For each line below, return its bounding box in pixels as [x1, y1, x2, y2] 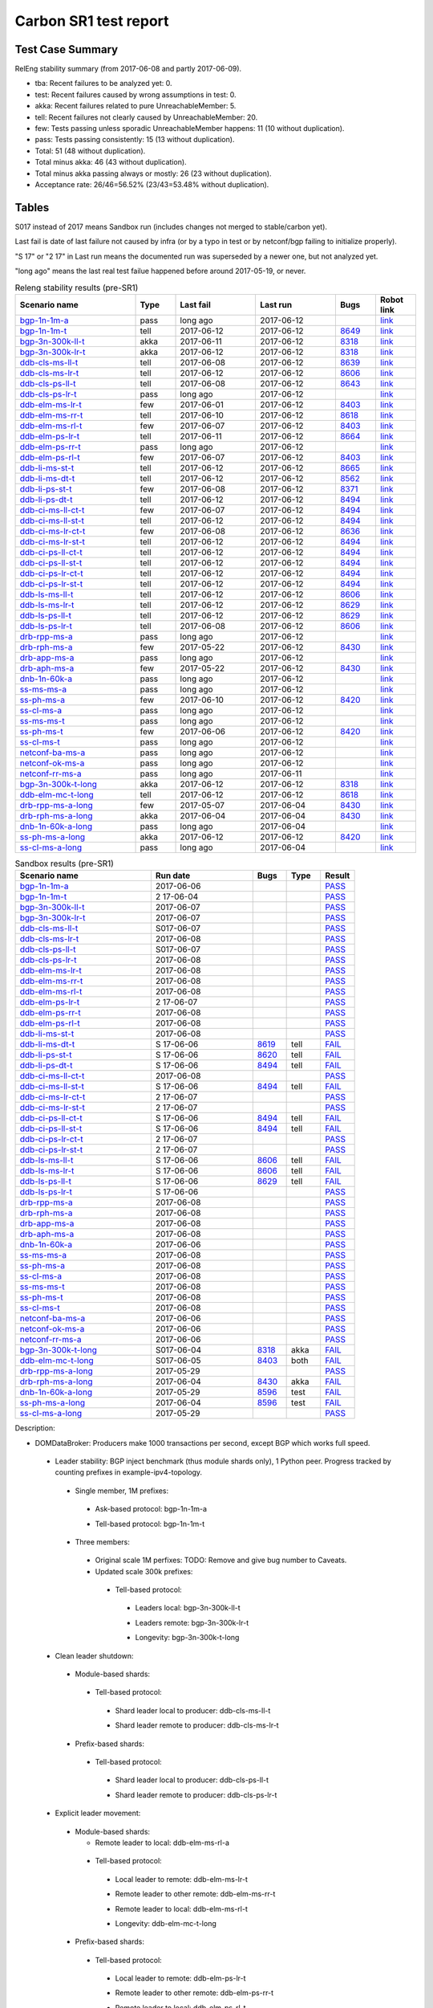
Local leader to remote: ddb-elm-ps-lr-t [115, 1973, 246, 1983]
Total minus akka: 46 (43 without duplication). [34, 157, 188, 167]
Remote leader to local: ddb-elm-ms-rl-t [115, 1904, 248, 1913]
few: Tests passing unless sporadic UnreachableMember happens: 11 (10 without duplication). [34, 124, 345, 133]
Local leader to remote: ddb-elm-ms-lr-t [115, 1874, 248, 1884]
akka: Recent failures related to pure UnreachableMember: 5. [34, 101, 237, 111]
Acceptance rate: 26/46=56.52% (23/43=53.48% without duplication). [34, 179, 269, 189]
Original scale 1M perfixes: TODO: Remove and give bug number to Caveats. [95, 1555, 347, 1565]
